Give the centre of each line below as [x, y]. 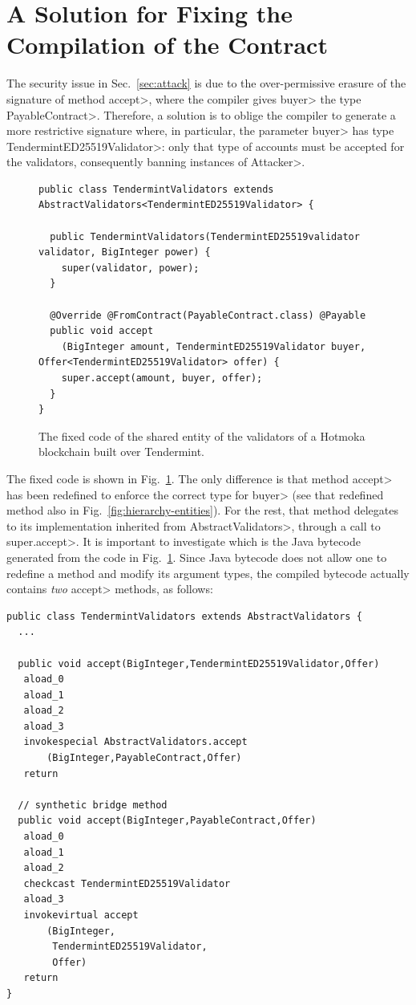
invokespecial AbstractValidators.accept [135, 742]
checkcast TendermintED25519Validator [127, 883]
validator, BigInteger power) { [125, 252]
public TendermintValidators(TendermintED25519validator [205, 236]
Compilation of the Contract [167, 45]
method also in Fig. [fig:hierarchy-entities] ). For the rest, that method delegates [202, 510]
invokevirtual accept [81, 915]
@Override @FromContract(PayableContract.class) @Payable [208, 315]
